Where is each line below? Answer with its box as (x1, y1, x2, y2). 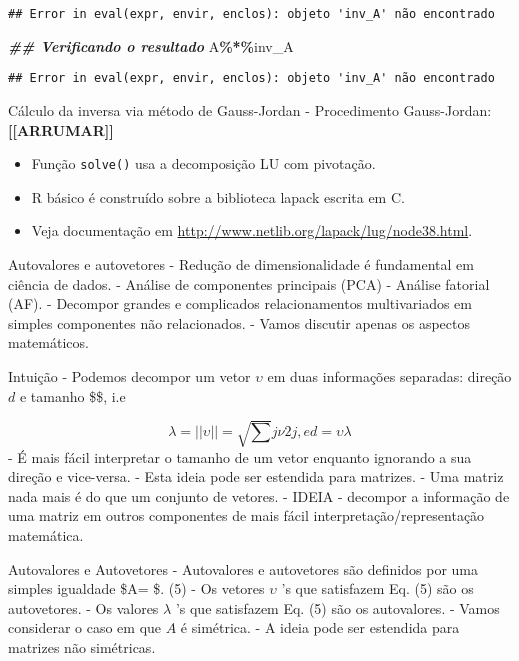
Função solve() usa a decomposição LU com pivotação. (31, 153, 376, 174)
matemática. (8, 525, 84, 546)
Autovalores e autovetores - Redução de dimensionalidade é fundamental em (8, 253, 474, 274)
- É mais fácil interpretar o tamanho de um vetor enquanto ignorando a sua (8, 446, 472, 467)
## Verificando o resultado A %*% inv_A (8, 35, 294, 56)
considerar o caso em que (8, 617, 162, 638)
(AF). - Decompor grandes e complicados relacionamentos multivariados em (8, 293, 472, 314)
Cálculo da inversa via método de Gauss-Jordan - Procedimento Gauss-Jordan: (8, 99, 492, 120)
